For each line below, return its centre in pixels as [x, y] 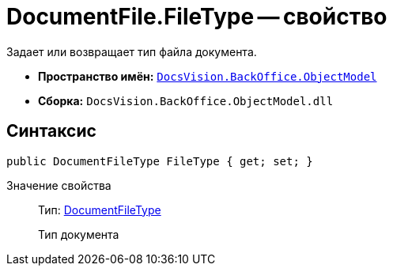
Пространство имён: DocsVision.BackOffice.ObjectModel [208, 76]
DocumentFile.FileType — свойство [197, 17]
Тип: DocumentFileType [100, 210]
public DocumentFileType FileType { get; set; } [160, 161]
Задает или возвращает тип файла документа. [132, 51]
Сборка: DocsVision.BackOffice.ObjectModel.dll [186, 100]
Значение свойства [59, 185]
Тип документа [79, 234]
